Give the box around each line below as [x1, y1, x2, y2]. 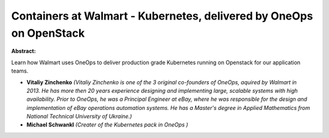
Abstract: [11, 48, 36, 55]
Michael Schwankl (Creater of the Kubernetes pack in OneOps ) [26, 121, 188, 128]
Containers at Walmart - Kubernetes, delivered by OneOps [11, 9, 313, 23]
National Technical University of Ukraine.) [26, 113, 132, 120]
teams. [11, 67, 29, 74]
